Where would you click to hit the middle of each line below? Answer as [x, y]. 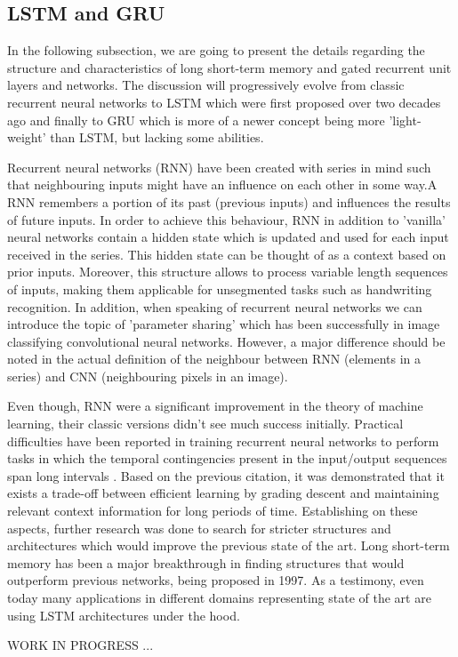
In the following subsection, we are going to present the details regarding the [216, 50]
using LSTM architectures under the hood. [124, 615]
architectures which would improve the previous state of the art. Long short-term [229, 545]
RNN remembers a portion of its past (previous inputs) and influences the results [229, 201]
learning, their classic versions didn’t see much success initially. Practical [205, 424]
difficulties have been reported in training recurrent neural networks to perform [223, 441]
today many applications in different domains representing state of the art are [219, 598]
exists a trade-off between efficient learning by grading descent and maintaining [223, 493]
